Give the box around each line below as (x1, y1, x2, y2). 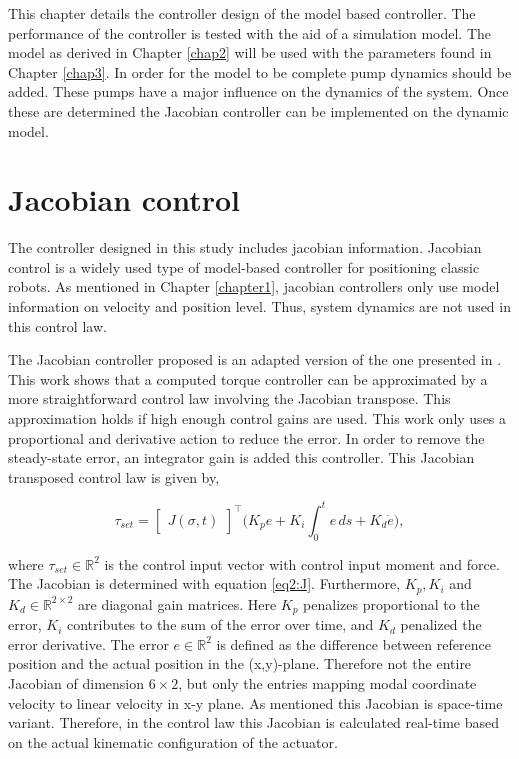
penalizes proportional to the (303, 593, 480, 614)
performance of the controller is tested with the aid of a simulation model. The (8, 22, 491, 43)
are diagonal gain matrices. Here (78, 593, 277, 614)
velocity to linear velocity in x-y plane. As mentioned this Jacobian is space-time (8, 692, 503, 713)
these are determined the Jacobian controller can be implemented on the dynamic (8, 100, 509, 121)
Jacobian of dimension (8, 672, 145, 693)
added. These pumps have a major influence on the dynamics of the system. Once (8, 81, 509, 102)
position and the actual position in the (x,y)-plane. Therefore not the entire (8, 653, 472, 674)
